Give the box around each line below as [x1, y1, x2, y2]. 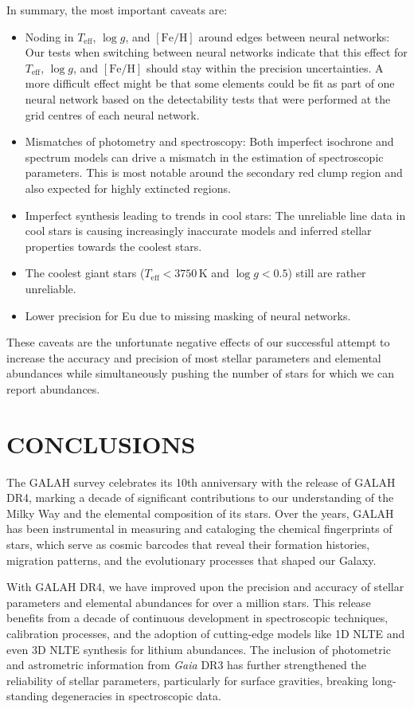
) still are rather [287, 264, 366, 281]
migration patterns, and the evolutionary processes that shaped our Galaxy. [6, 551, 377, 568]
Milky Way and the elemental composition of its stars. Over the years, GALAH [6, 504, 394, 521]
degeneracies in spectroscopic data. [51, 687, 221, 704]
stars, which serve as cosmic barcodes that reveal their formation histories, [6, 535, 370, 552]
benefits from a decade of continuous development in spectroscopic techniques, [6, 609, 389, 626]
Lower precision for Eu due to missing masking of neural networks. [25, 307, 351, 323]
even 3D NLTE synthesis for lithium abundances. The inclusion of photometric [6, 640, 391, 657]
